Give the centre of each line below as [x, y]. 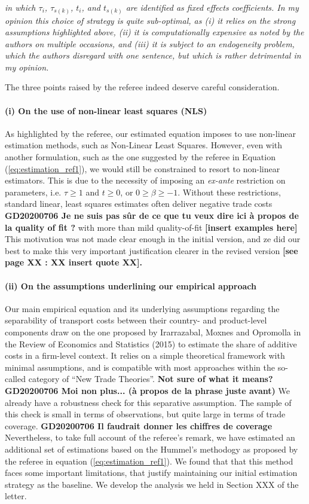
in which [20, 7]
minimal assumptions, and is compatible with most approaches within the [140, 367]
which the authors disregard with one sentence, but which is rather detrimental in [153, 55]
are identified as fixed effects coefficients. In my [212, 7]
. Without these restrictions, [229, 192]
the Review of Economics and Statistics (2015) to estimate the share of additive [151, 343]
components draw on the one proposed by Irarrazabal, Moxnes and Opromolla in [153, 332]
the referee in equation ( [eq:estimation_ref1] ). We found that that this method [149, 461]
